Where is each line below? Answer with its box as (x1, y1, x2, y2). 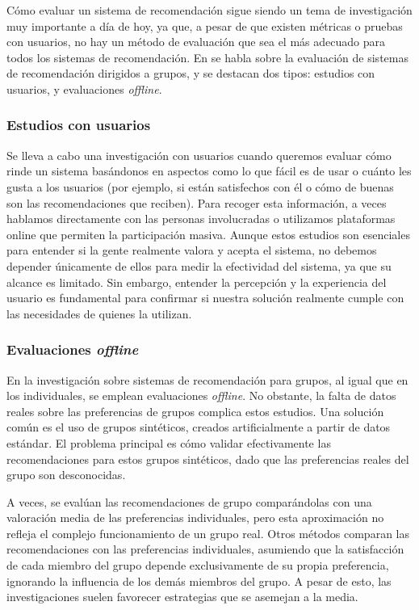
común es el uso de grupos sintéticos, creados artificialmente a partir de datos (6, 419, 391, 435)
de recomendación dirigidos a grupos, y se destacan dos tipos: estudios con (6, 65, 375, 82)
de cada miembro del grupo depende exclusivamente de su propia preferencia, (6, 557, 389, 574)
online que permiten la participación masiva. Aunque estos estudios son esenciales (6, 225, 410, 242)
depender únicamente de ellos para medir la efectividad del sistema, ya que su (6, 257, 392, 274)
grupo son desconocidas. (6, 466, 126, 483)
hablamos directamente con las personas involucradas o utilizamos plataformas (6, 210, 396, 227)
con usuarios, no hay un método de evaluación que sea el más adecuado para (6, 33, 385, 50)
